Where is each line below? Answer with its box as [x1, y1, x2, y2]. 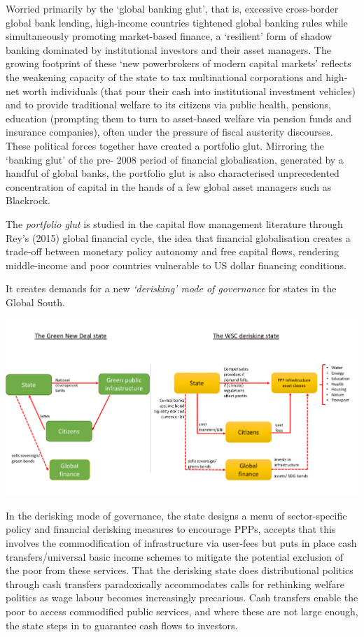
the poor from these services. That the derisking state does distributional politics [6, 563, 353, 578]
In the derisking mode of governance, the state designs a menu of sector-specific [6, 508, 347, 522]
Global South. [6, 294, 65, 309]
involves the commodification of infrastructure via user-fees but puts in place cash [6, 535, 357, 550]
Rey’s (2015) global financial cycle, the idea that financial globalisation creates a [6, 230, 351, 245]
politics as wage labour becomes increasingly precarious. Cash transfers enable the [6, 590, 358, 605]
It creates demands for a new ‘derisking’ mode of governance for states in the [6, 281, 337, 296]
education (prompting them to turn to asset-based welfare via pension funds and [6, 110, 352, 125]
